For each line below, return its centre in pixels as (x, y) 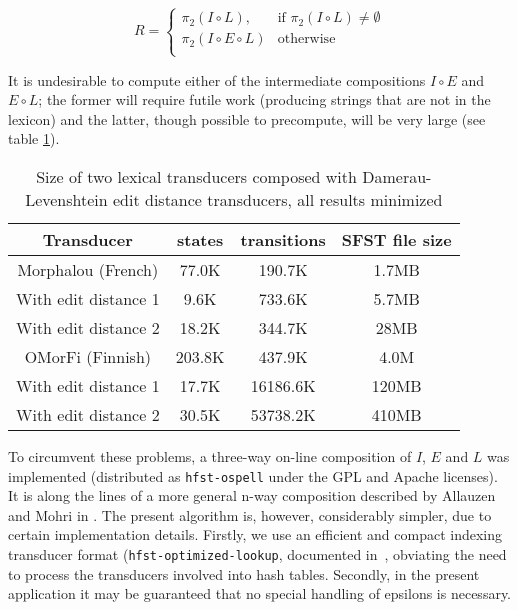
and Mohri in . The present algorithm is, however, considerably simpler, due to (250, 514)
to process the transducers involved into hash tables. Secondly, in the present (244, 573)
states (200, 239)
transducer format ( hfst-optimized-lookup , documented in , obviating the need (257, 554)
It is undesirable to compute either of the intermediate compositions (217, 79)
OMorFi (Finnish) (88, 356)
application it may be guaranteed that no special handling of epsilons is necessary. (260, 593)
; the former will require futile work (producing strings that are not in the (264, 99)
